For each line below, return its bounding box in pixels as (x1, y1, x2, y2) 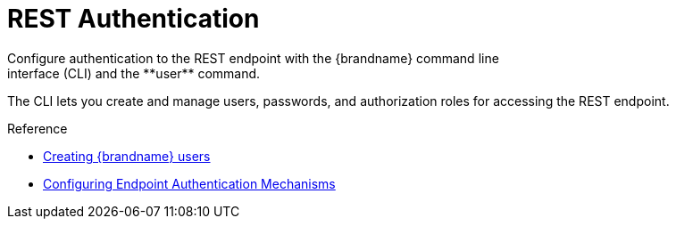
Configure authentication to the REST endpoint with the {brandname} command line (7, 50, 499, 66)
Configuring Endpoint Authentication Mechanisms (43, 175, 336, 191)
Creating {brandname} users (43, 148, 211, 164)
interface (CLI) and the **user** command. (7, 65, 261, 81)
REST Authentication (7, 4, 260, 34)
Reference (7, 120, 68, 136)
